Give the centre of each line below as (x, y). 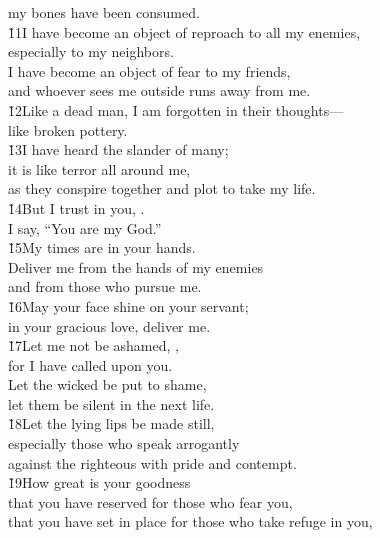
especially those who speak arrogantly (124, 443)
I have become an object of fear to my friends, (149, 70)
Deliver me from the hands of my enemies (136, 266)
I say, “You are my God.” (85, 227)
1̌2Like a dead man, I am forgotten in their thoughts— (176, 109)
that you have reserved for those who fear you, (150, 501)
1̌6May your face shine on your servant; (128, 305)
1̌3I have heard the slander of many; (118, 149)
